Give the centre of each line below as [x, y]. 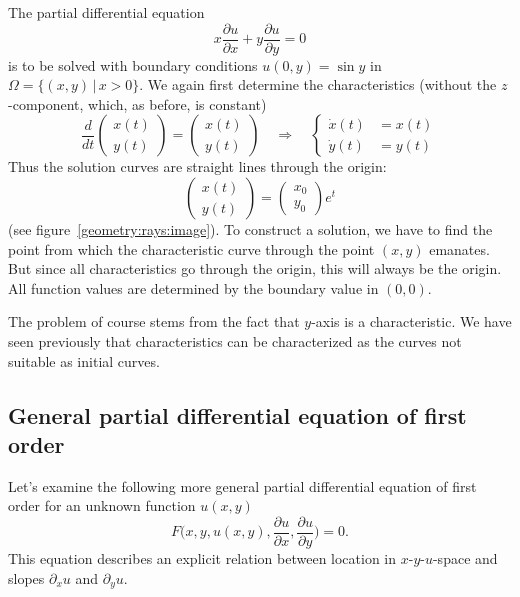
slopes [26, 577]
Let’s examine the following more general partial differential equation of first [242, 485]
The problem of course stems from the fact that [154, 321]
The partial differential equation [106, 12]
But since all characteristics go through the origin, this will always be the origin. [255, 268]
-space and [465, 558]
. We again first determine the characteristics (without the [318, 84]
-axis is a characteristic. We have [411, 321]
